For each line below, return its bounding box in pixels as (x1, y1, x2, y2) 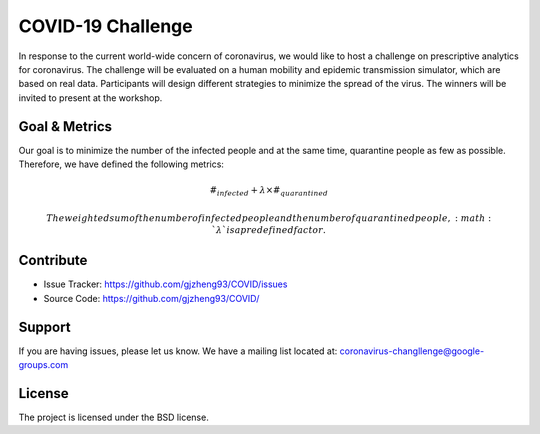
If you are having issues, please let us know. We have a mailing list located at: (18, 345, 338, 357)
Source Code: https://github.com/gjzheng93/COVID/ (43, 292, 260, 304)
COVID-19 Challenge (18, 15, 194, 37)
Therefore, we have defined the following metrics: (18, 158, 225, 170)
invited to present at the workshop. (18, 91, 163, 104)
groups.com (18, 359, 69, 371)
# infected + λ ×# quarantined (209, 185, 329, 198)
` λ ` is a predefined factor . (211, 225, 327, 236)
